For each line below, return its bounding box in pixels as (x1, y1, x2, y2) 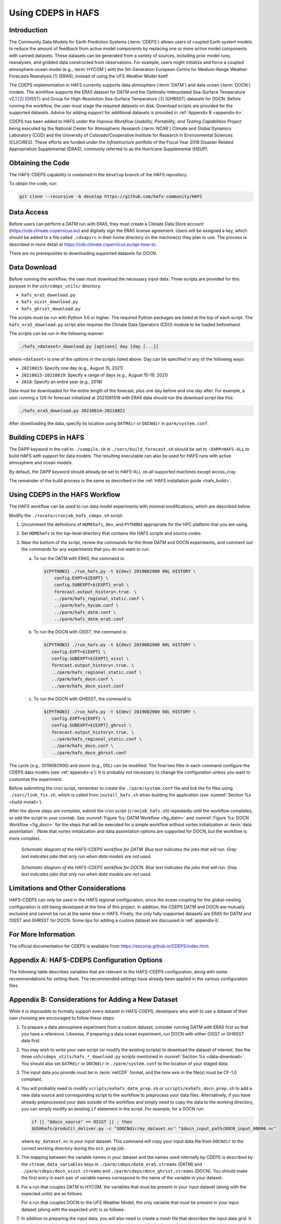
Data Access (9, 208, 49, 216)
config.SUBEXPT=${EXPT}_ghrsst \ (51, 723, 132, 728)
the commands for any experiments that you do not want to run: (21, 546, 150, 552)
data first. (21, 1038, 41, 1044)
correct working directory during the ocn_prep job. (21, 1145, 126, 1151)
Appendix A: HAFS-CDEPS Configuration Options (9, 956, 163, 965)
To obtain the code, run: (9, 181, 58, 187)
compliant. (21, 1076, 43, 1082)
